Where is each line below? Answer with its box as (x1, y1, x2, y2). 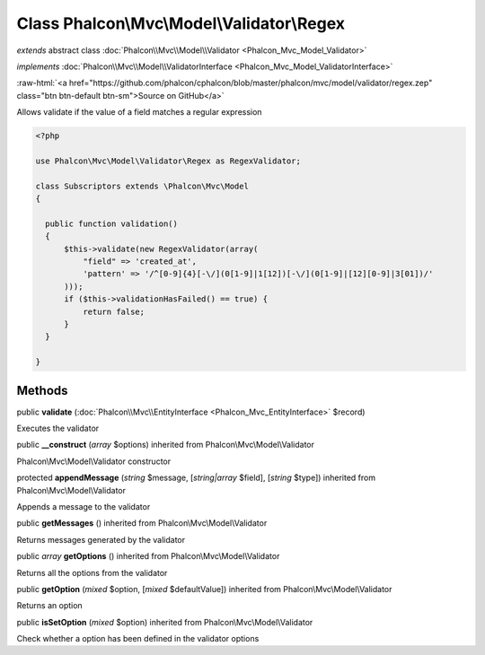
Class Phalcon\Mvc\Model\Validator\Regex (16, 13, 346, 33)
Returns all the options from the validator (16, 567, 168, 578)
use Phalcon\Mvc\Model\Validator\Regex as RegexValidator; (35, 155, 301, 166)
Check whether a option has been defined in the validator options (16, 633, 260, 644)
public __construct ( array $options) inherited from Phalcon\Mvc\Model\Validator (16, 440, 314, 450)
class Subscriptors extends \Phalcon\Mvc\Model (35, 180, 249, 191)
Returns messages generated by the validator (16, 534, 186, 545)
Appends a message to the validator (16, 501, 151, 511)
